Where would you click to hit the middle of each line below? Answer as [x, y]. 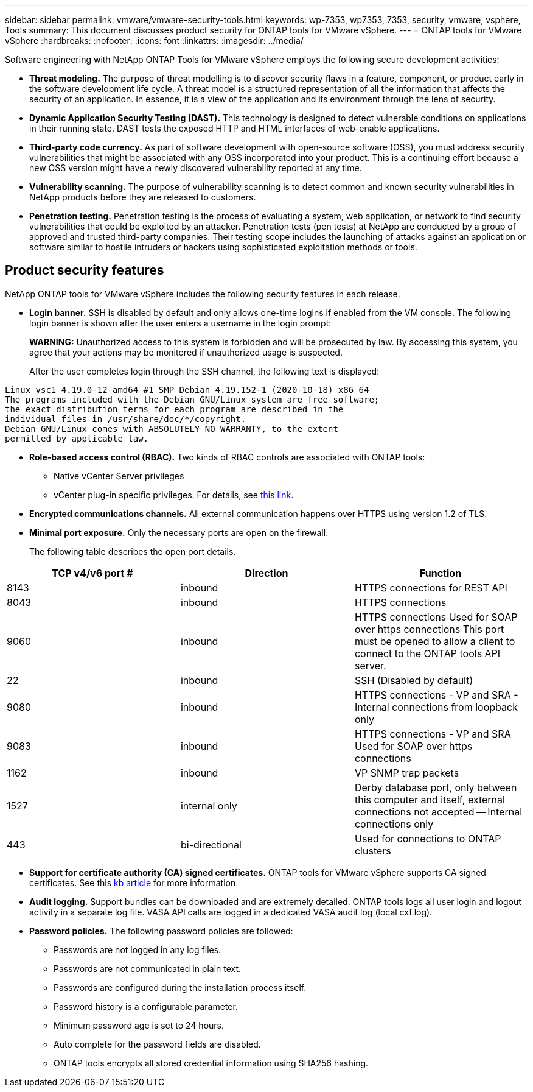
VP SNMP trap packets [407, 773]
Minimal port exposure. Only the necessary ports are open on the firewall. [179, 532]
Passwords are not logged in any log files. [138, 949]
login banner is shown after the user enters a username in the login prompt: [180, 323]
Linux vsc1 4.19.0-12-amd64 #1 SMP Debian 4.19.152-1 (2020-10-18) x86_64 [187, 389]
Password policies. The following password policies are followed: [161, 931]
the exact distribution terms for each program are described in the [174, 409]
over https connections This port [429, 629]
